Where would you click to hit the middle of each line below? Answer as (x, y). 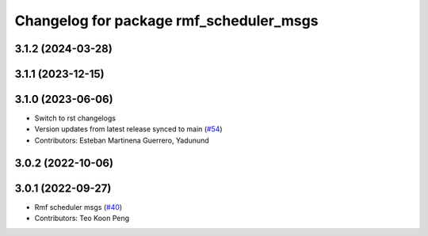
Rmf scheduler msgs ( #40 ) (78, 207)
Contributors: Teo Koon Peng (82, 219)
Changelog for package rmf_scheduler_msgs (166, 21)
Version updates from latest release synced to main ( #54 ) (128, 129)
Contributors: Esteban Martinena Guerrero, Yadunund (122, 140)
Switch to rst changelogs (75, 118)
